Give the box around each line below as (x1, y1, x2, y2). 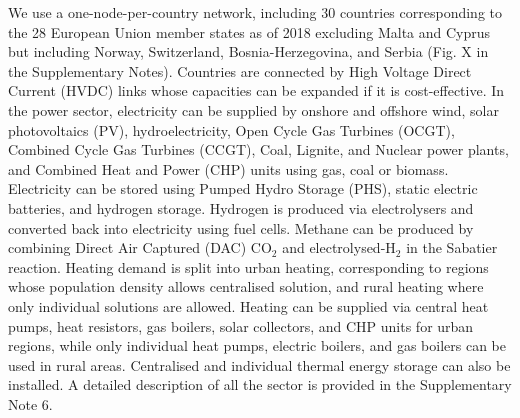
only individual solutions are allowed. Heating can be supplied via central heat (8, 295, 489, 316)
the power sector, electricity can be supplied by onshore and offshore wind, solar (8, 99, 499, 120)
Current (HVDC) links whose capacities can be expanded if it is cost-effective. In (8, 80, 505, 101)
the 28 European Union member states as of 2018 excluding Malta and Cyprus (8, 21, 491, 42)
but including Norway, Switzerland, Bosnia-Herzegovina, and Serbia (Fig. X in (8, 41, 489, 62)
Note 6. (8, 393, 53, 414)
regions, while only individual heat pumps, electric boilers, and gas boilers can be (8, 335, 506, 356)
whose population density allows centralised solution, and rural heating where (8, 276, 484, 297)
